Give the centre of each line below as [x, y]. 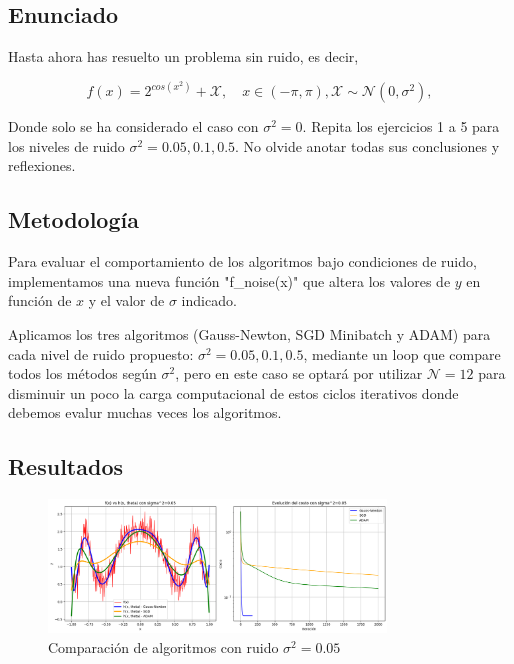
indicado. [209, 300]
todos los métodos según [82, 373]
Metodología [73, 219]
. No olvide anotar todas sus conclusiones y [367, 145]
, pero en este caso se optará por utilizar [299, 373]
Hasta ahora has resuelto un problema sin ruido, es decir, [183, 56]
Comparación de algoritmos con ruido [163, 646]
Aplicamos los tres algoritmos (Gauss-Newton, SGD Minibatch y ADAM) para [249, 334]
